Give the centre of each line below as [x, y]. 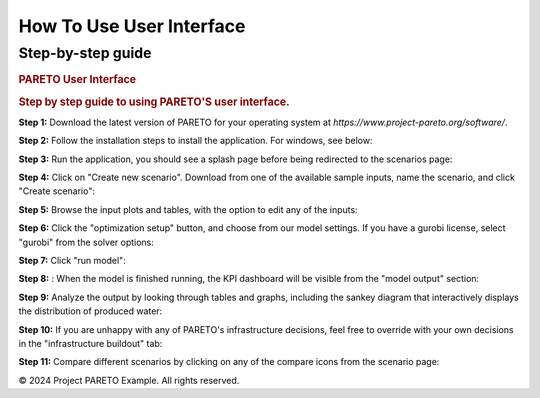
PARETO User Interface [77, 80]
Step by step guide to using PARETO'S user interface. [154, 102]
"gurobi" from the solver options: [86, 242]
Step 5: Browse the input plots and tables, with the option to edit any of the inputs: [188, 209]
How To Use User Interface [132, 26]
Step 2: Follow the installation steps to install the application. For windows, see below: [195, 141]
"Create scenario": [56, 191]
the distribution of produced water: [90, 311]
